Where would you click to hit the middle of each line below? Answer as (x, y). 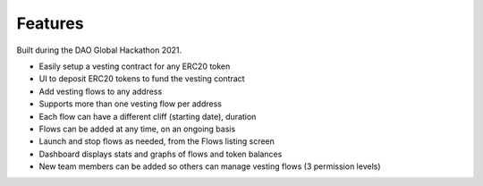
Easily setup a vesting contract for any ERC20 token (135, 66)
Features (50, 23)
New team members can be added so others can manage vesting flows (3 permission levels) (210, 166)
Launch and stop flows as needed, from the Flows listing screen (157, 141)
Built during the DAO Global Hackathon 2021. (99, 50)
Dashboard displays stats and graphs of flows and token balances (161, 154)
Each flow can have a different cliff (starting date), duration (148, 116)
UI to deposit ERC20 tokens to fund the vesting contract (142, 79)
